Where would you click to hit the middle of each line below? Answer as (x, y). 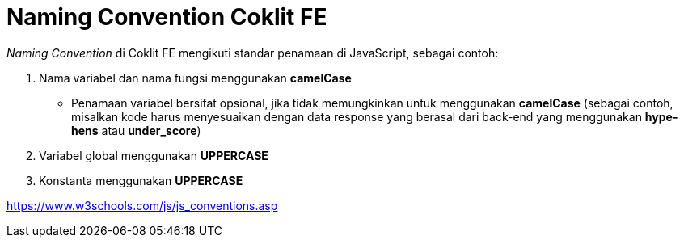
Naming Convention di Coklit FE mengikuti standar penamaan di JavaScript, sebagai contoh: (253, 53)
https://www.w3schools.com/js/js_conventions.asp (142, 205)
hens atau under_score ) (136, 130)
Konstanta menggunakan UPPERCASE (141, 180)
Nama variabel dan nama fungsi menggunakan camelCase (195, 78)
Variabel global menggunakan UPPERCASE (154, 155)
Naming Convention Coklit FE (167, 17)
